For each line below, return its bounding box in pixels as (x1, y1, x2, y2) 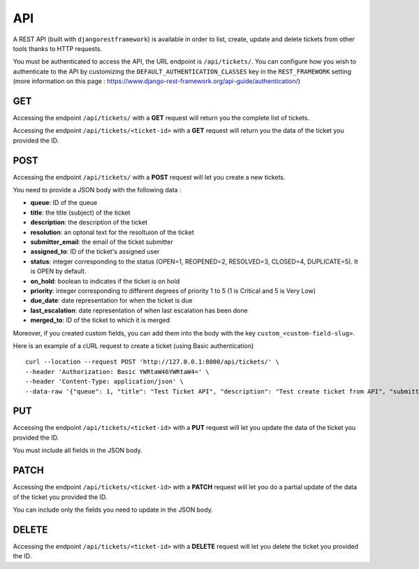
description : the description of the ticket (30, 218, 148, 226)
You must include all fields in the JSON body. (13, 446, 142, 454)
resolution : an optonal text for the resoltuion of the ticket (30, 228, 195, 236)
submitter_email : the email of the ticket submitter (30, 238, 174, 246)
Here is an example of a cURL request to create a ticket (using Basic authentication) (13, 341, 254, 350)
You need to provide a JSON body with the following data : (13, 186, 182, 194)
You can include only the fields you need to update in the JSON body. (13, 505, 213, 514)
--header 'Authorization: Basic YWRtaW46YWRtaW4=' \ (25, 368, 209, 375)
